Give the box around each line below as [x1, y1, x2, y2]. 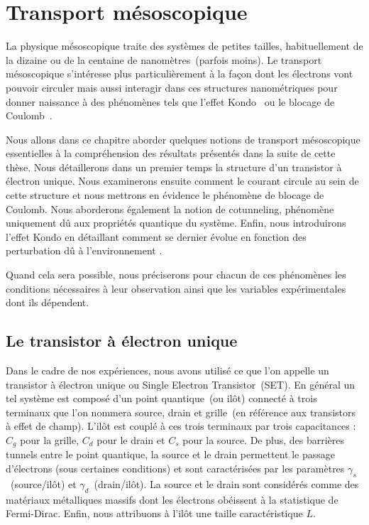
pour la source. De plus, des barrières [182, 432, 345, 447]
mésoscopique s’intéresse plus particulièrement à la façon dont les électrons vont [6, 66, 353, 81]
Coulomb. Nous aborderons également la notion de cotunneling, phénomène [6, 201, 334, 216]
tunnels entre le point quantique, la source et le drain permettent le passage [6, 447, 336, 462]
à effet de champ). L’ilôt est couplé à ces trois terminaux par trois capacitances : [6, 418, 356, 433]
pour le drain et [97, 432, 165, 447]
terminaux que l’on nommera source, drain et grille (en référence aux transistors [6, 404, 356, 419]
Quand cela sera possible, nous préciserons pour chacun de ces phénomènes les [6, 267, 346, 282]
